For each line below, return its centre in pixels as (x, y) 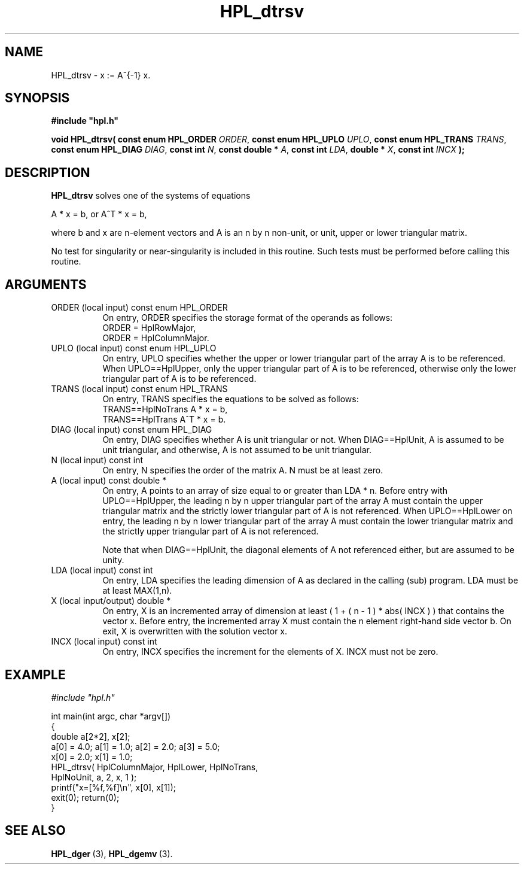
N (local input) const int (97, 460)
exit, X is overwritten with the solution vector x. (195, 631)
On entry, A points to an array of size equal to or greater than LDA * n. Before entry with (275, 491)
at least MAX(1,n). (137, 591)
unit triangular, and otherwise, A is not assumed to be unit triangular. (237, 450)
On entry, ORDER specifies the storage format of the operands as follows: (248, 318)
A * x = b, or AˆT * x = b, (99, 214)
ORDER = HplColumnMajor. (156, 338)
